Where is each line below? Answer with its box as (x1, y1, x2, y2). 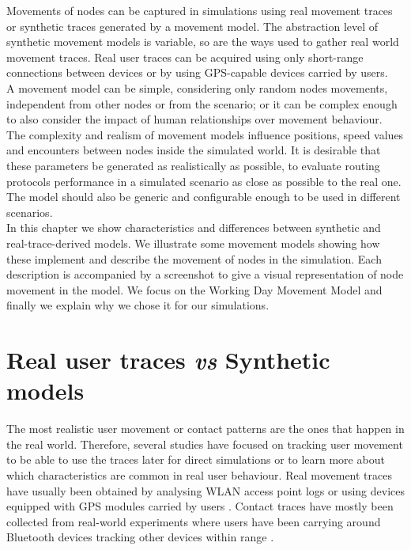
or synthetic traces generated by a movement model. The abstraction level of (6, 17, 379, 34)
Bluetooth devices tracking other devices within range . (6, 529, 274, 545)
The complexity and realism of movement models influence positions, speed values (6, 126, 404, 142)
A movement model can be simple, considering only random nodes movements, (6, 79, 388, 96)
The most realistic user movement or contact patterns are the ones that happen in (6, 420, 405, 437)
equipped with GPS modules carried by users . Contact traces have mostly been (6, 498, 394, 514)
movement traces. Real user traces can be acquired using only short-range (6, 48, 364, 65)
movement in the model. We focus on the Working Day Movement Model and (6, 281, 383, 298)
